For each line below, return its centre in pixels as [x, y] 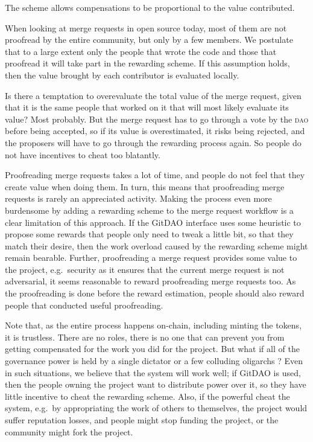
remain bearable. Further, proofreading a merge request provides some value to [151, 258]
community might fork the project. [69, 431]
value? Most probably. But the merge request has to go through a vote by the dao [157, 119]
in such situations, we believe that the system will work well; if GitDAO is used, [153, 372]
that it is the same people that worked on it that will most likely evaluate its [147, 107]
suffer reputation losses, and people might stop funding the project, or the [142, 420]
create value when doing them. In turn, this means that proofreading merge [145, 186]
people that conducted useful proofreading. [84, 305]
